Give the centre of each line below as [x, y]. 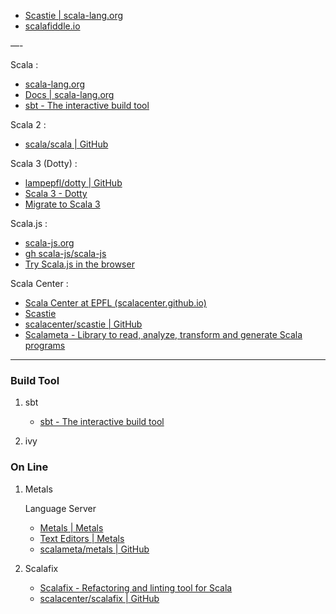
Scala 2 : [28, 124]
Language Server [60, 508]
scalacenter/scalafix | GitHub [99, 598]
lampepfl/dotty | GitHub [73, 183]
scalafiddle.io [52, 26]
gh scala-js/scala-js [65, 253]
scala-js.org [49, 243]
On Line [29, 467]
